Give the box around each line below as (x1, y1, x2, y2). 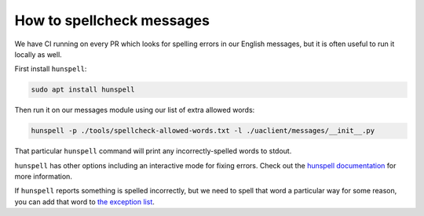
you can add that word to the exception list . (14, 196, 155, 207)
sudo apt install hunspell (31, 85, 135, 94)
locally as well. (14, 49, 62, 59)
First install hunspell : (14, 64, 87, 74)
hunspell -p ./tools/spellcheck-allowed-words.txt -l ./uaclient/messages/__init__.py (31, 126, 375, 135)
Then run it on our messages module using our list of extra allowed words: (14, 106, 255, 115)
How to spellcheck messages (14, 12, 210, 29)
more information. (14, 172, 72, 182)
